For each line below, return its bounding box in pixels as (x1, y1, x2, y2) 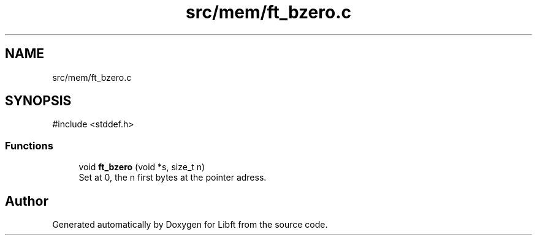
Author (5, 193, 48, 209)
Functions (5, 139, 53, 152)
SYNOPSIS (5, 93, 72, 109)
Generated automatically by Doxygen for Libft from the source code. (52, 219, 328, 230)
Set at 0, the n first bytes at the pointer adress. (78, 172, 267, 183)
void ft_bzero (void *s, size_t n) (78, 162, 205, 173)
